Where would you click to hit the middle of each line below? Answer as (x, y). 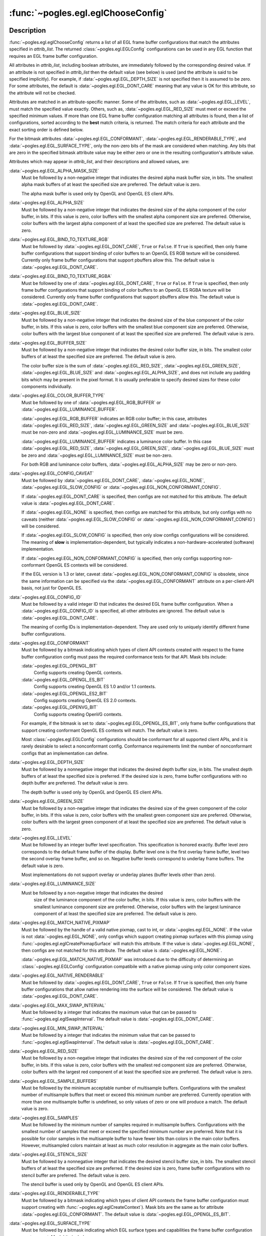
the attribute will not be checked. (43, 93)
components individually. (47, 387)
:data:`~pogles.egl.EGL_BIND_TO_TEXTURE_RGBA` (61, 276)
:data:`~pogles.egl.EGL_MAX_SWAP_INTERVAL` (58, 1005)
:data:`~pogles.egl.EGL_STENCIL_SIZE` (49, 1154)
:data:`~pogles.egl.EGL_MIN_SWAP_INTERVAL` (57, 1028)
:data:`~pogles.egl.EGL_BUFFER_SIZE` (48, 343)
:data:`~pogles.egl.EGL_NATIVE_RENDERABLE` (57, 975)
